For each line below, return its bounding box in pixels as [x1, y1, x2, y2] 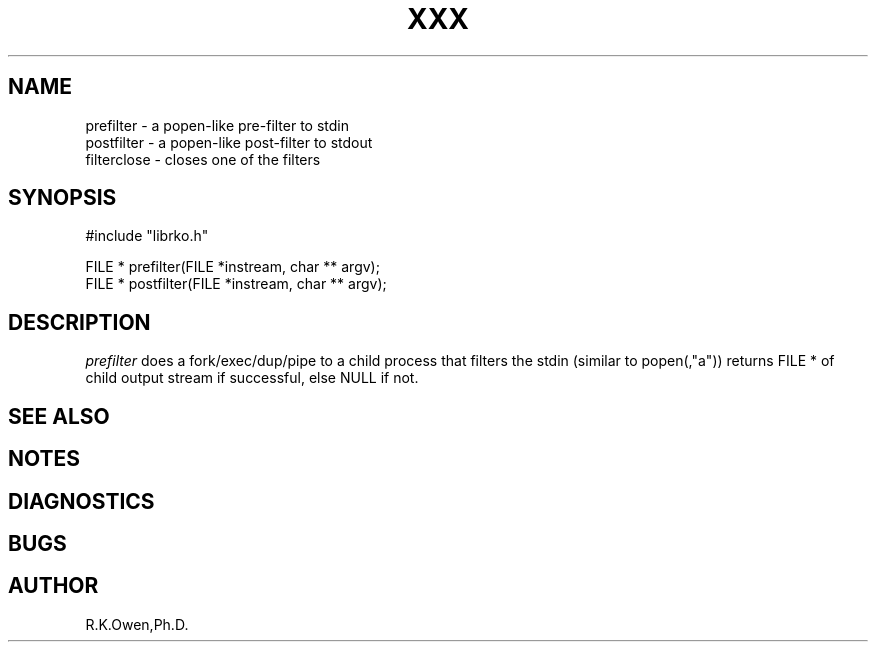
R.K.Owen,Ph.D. [85, 615, 189, 633]
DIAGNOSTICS [8, 488, 155, 514]
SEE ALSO [8, 403, 110, 429]
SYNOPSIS [8, 185, 117, 211]
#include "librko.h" [85, 227, 209, 245]
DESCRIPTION [8, 309, 151, 335]
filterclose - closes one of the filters [85, 150, 321, 168]
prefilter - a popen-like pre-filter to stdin [85, 116, 350, 134]
